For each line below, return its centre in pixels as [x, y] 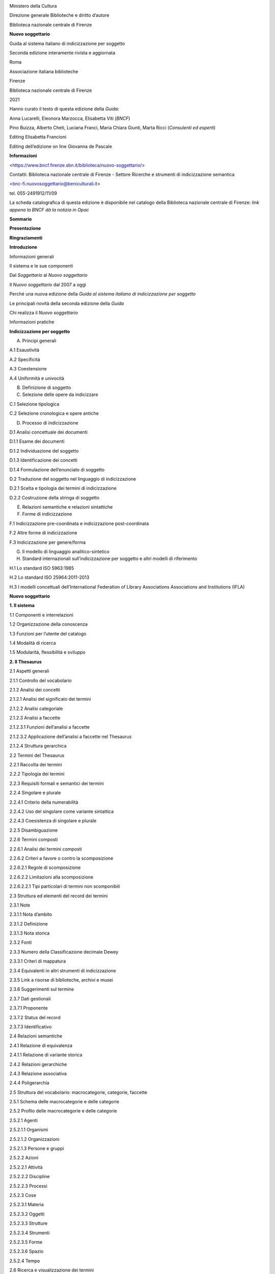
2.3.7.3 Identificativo [31, 1026]
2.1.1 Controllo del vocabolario [40, 680]
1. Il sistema [22, 605]
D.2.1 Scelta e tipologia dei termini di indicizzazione [63, 488]
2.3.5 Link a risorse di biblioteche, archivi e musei [61, 980]
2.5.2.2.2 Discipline [30, 1177]
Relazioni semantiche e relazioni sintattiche [67, 507]
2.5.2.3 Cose [23, 1195]
